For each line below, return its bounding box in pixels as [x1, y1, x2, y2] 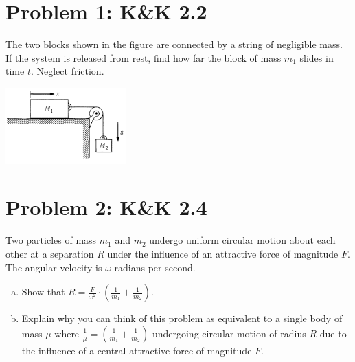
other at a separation [5, 246, 94, 260]
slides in [299, 50, 334, 65]
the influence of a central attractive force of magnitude [21, 343, 252, 357]
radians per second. [114, 260, 196, 274]
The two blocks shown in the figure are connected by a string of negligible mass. [5, 37, 343, 52]
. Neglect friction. [30, 64, 104, 78]
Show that [21, 284, 65, 299]
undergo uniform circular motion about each [149, 233, 336, 247]
